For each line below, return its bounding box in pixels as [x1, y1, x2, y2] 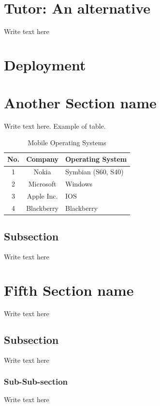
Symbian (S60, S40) [65, 167, 124, 177]
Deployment [4, 54, 86, 74]
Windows [65, 179, 93, 189]
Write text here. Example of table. [4, 121, 106, 131]
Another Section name [4, 93, 157, 113]
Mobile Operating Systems [28, 137, 106, 147]
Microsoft [28, 179, 57, 189]
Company [26, 154, 58, 164]
